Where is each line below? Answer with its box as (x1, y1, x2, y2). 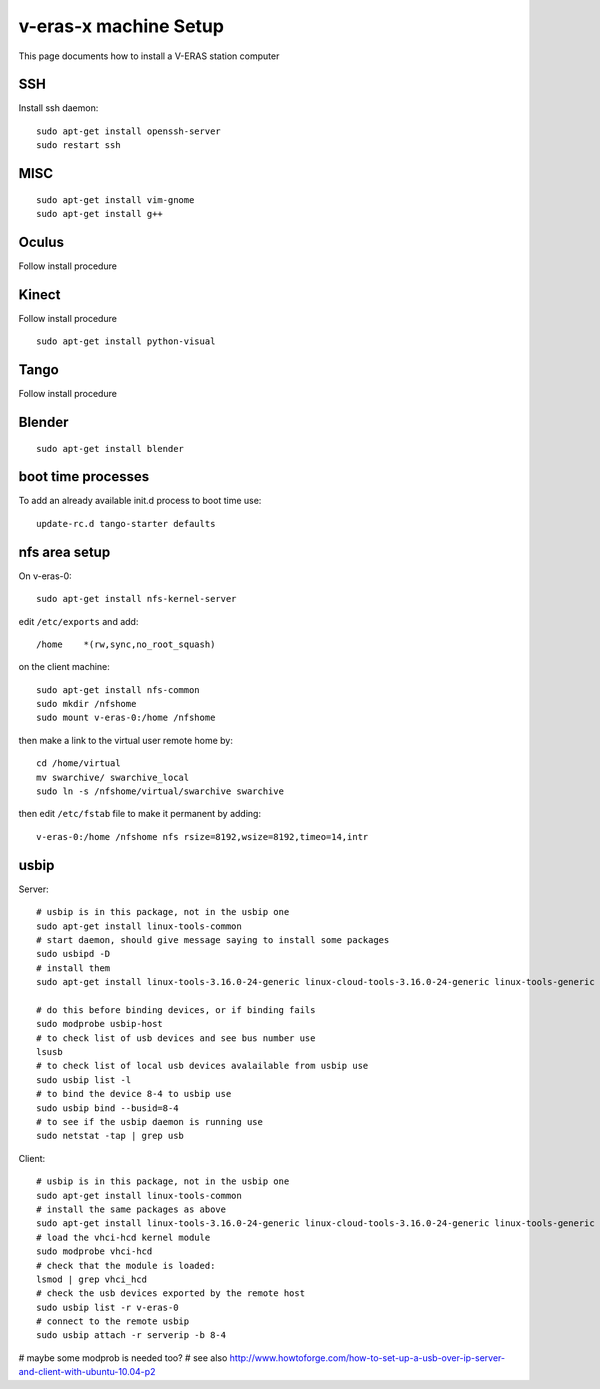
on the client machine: (18, 661, 110, 673)
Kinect (18, 286, 61, 303)
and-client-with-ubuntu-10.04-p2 (18, 1366, 156, 1378)
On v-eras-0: (18, 570, 72, 582)
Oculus (18, 233, 65, 250)
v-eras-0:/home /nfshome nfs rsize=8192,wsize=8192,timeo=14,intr (36, 831, 369, 842)
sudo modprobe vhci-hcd (36, 1246, 153, 1257)
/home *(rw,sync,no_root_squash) (36, 638, 216, 650)
